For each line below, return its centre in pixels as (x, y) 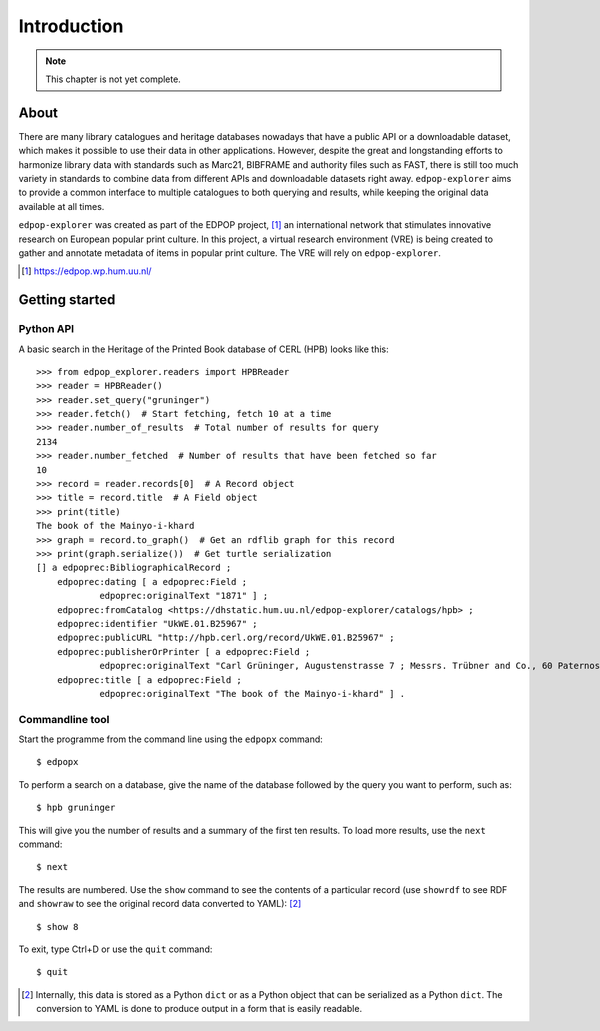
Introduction (71, 26)
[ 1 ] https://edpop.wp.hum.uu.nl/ (86, 271)
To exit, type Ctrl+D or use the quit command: (115, 949)
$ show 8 (57, 926)
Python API (46, 329)
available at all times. (61, 206)
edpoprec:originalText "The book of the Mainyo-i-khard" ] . (252, 693)
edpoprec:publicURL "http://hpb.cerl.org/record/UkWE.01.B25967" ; (225, 638)
